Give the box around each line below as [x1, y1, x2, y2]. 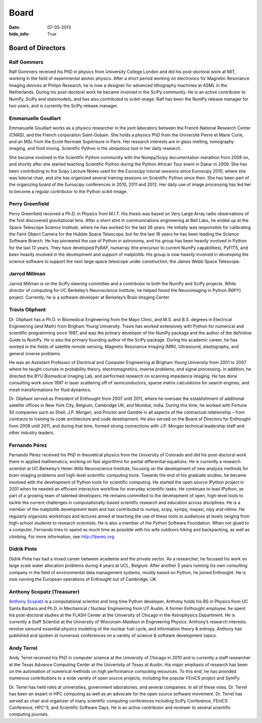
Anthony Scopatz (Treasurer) [9, 588, 80, 595]
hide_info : [9, 31, 30, 36]
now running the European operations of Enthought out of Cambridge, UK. [9, 577, 158, 582]
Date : [9, 24, 20, 30]
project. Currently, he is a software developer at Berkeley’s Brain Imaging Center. [9, 294, 171, 300]
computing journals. [9, 711, 49, 717]
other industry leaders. [9, 430, 55, 435]
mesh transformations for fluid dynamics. [9, 387, 92, 393]
